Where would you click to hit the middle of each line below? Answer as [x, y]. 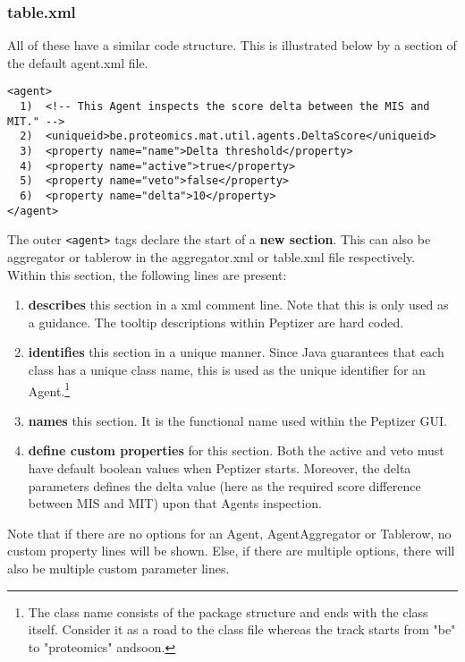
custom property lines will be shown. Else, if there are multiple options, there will [231, 551]
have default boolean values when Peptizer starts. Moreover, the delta [220, 467]
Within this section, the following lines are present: [147, 274]
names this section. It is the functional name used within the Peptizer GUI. [237, 420]
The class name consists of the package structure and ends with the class [228, 611]
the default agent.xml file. [78, 62]
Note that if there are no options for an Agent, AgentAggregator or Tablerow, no [229, 533]
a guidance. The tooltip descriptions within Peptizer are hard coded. [216, 322]
